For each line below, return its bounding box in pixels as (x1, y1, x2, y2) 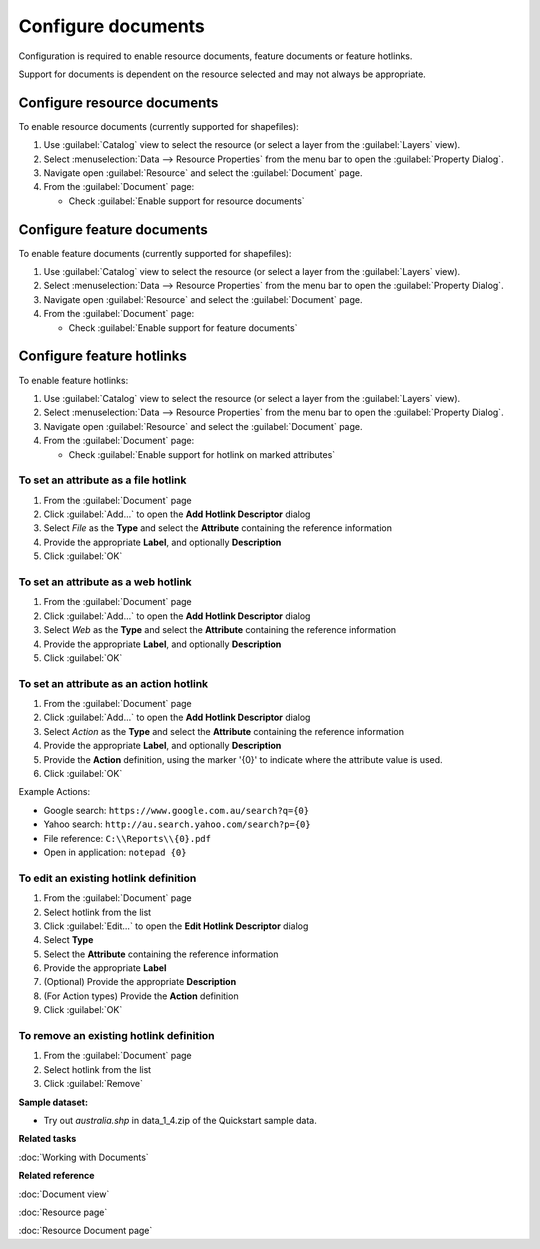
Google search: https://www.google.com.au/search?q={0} (43, 804, 310, 816)
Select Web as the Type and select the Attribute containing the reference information (43, 624, 397, 636)
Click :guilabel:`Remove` (43, 1078, 144, 1090)
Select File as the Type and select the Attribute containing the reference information (43, 522, 392, 534)
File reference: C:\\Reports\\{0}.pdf (43, 832, 212, 844)
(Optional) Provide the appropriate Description (43, 976, 237, 988)
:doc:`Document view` (18, 1188, 110, 1200)
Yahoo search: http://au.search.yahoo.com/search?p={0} (43, 818, 311, 830)
